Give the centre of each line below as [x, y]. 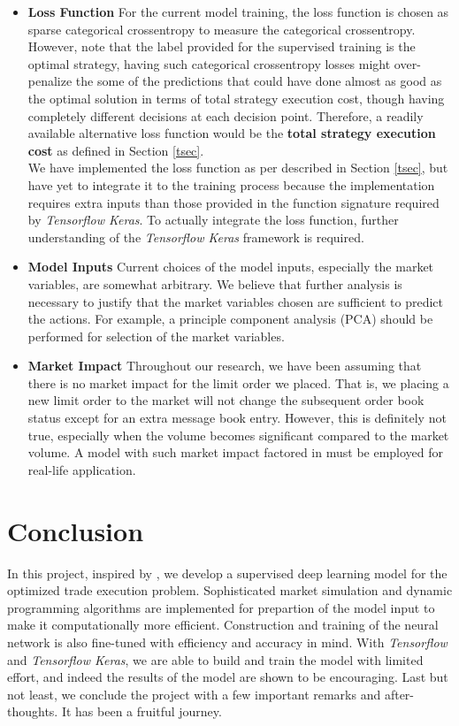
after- [399, 694]
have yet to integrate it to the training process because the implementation [231, 184]
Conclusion [76, 530]
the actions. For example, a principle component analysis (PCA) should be [230, 319]
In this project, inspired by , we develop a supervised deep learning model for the [227, 573]
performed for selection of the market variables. [156, 336]
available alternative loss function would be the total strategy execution [232, 133]
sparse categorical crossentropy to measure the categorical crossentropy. [222, 29]
